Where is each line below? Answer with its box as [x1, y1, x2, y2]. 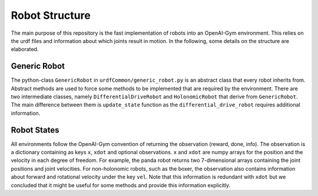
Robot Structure [11, 9, 91, 22]
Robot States [11, 125, 59, 135]
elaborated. [11, 46, 39, 53]
